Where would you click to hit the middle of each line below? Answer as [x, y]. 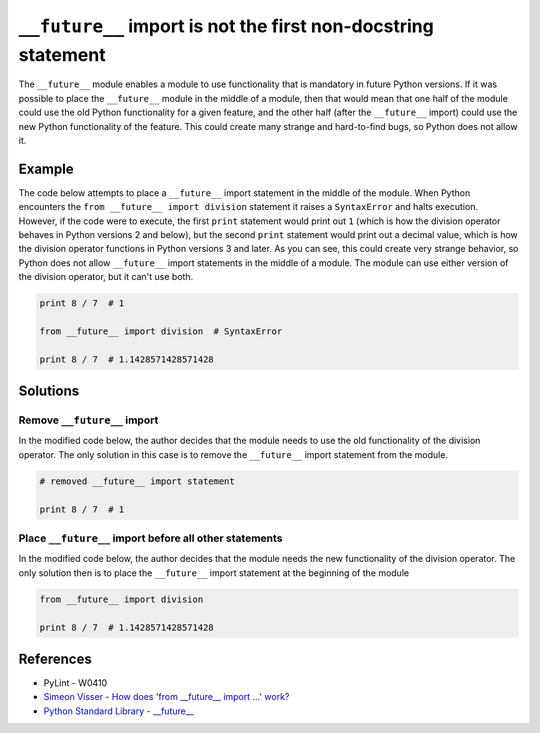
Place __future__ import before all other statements [150, 538]
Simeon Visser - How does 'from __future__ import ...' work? [166, 697]
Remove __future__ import [88, 420]
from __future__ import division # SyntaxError [161, 331]
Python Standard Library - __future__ [118, 711]
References [55, 658]
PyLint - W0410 [75, 683]
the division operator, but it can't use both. [106, 277]
